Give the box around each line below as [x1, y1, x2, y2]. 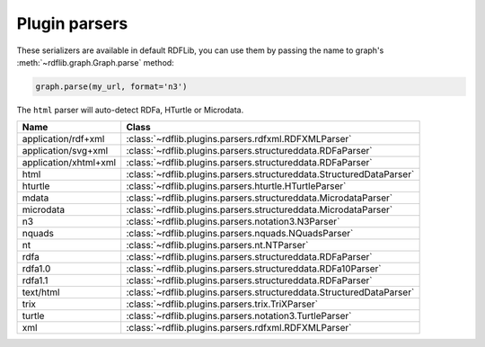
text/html [22, 286, 60, 298]
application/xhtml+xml [22, 156, 117, 169]
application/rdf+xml [22, 133, 105, 146]
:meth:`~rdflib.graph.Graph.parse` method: [16, 57, 174, 67]
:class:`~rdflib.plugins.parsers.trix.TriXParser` [126, 298, 319, 310]
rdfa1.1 [22, 274, 48, 287]
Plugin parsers [16, 13, 128, 33]
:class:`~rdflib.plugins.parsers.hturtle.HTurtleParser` [126, 180, 347, 192]
